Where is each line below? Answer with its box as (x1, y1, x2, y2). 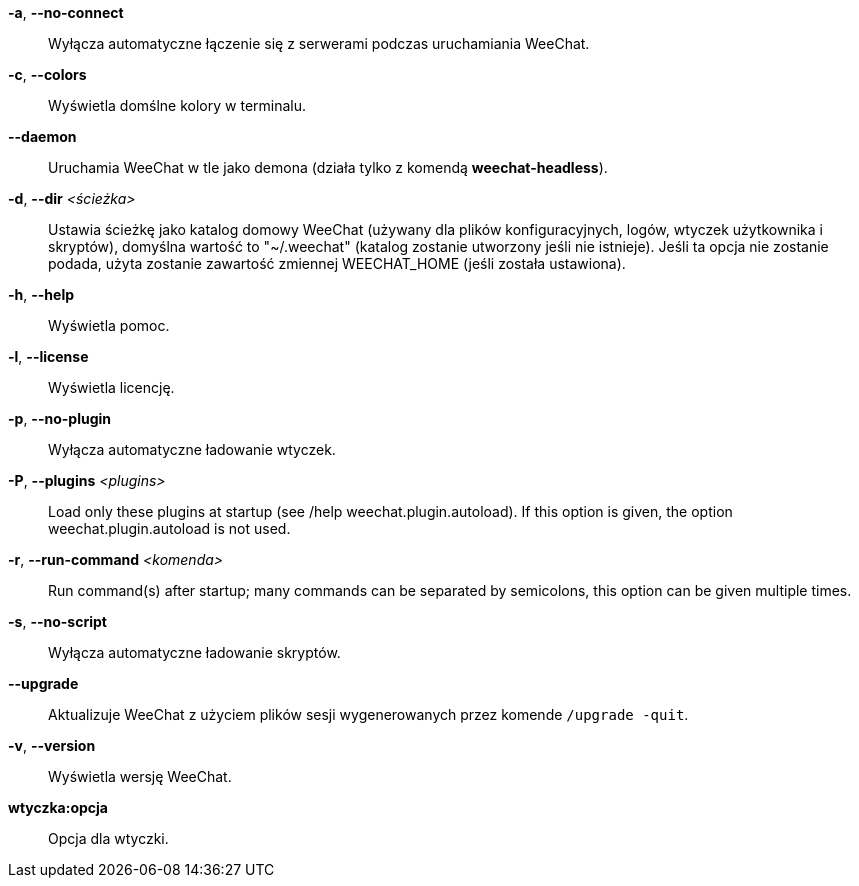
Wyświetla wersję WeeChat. (48, 768, 232, 785)
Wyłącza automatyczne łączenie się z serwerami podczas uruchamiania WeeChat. (48, 35, 590, 52)
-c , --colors (8, 66, 87, 83)
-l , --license (8, 348, 89, 365)
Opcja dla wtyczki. (48, 830, 169, 847)
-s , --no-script (8, 613, 107, 630)
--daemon (8, 128, 77, 145)
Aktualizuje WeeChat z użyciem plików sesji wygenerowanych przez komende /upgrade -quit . (48, 706, 689, 723)
